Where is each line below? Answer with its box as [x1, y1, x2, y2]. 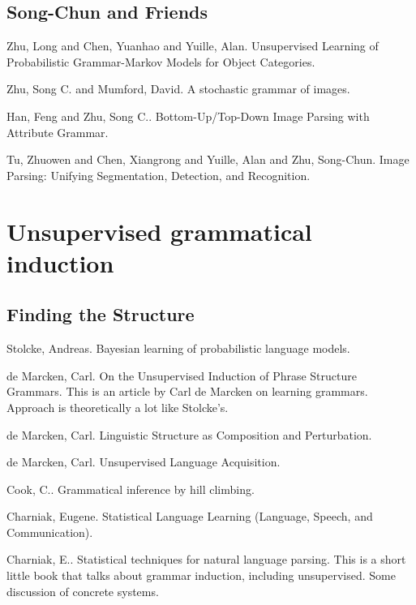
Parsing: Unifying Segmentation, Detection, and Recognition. [6, 166, 311, 183]
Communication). [6, 523, 93, 540]
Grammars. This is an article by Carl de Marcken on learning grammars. [6, 383, 368, 400]
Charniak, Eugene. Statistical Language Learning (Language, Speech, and [6, 508, 373, 525]
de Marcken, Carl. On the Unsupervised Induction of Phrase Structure [6, 367, 357, 384]
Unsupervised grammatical [6, 214, 312, 247]
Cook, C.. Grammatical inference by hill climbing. [6, 480, 255, 497]
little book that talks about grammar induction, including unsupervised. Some [6, 567, 396, 584]
